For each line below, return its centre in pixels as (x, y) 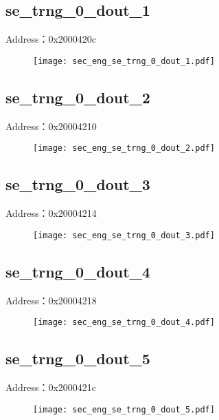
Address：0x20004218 (51, 300)
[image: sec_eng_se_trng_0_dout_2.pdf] (124, 148)
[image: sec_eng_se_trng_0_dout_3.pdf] (124, 235)
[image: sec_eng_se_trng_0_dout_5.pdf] (124, 409)
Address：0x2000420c (51, 39)
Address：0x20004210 (51, 126)
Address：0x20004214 (51, 213)
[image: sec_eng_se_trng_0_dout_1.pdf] (124, 61)
